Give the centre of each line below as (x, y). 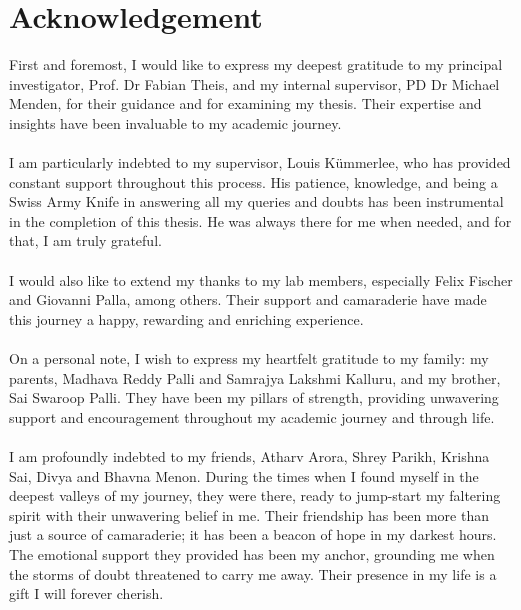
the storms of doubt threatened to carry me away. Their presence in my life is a (253, 573)
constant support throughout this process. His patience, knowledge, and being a (253, 181)
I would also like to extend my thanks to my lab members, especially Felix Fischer (261, 279)
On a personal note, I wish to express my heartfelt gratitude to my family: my (249, 358)
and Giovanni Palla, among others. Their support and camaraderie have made (248, 299)
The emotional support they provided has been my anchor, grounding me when (252, 553)
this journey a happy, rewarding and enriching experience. (186, 318)
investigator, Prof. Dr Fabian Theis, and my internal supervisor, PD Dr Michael (254, 83)
